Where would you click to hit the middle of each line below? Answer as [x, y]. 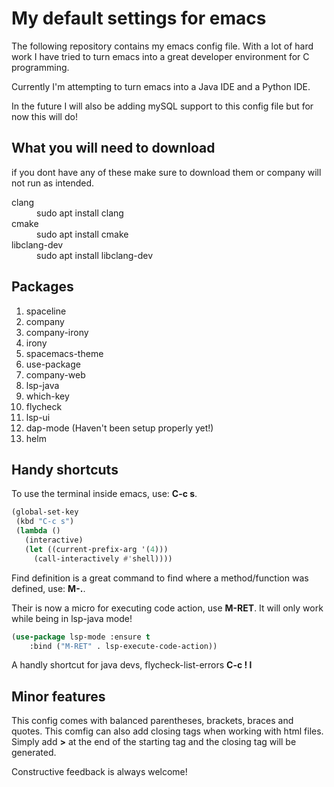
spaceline [46, 311]
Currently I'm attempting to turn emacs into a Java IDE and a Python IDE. [161, 86]
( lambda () [38, 531]
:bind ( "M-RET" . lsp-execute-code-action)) [123, 646]
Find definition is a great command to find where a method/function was [160, 578]
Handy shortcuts [65, 469]
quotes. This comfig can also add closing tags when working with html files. [167, 731]
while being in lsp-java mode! [72, 618]
